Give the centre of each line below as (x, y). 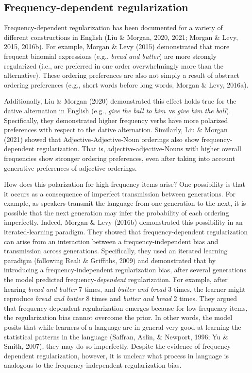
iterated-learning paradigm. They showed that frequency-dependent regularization (126, 232)
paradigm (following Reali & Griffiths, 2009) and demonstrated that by (110, 260)
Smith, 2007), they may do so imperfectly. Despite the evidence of (102, 346)
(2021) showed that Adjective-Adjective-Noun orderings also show (102, 139)
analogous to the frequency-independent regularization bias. (93, 365)
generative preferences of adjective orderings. (70, 168)
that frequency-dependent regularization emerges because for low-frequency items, (126, 308)
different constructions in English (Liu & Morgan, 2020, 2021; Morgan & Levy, (121, 37)
